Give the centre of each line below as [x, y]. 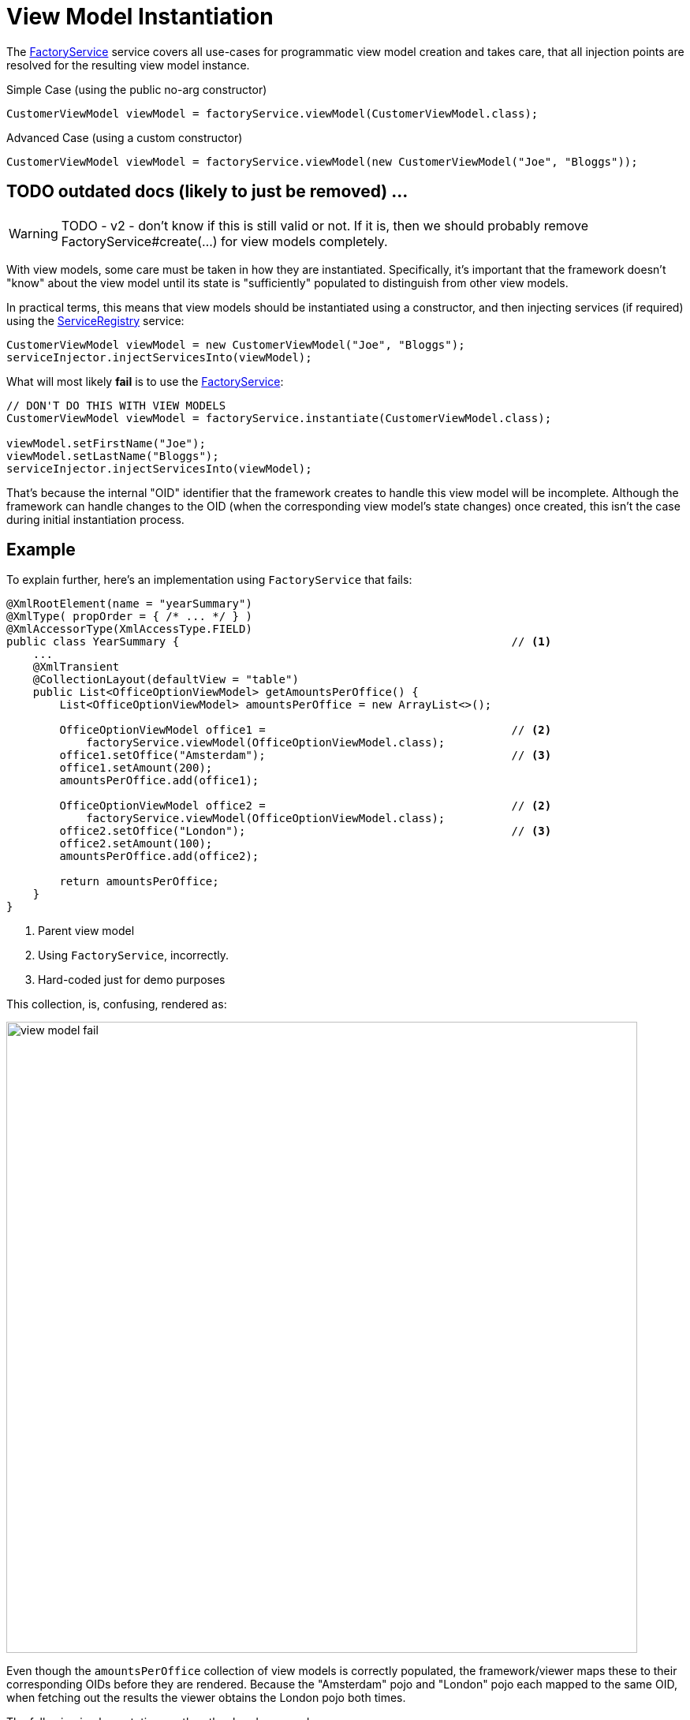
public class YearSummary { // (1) [279, 642]
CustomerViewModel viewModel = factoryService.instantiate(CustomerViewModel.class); [279, 418]
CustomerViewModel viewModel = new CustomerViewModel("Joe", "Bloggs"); [236, 344]
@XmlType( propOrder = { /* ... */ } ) [129, 617]
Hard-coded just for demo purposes [132, 980]
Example [41, 550]
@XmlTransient [76, 667]
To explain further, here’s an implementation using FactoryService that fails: [209, 580]
